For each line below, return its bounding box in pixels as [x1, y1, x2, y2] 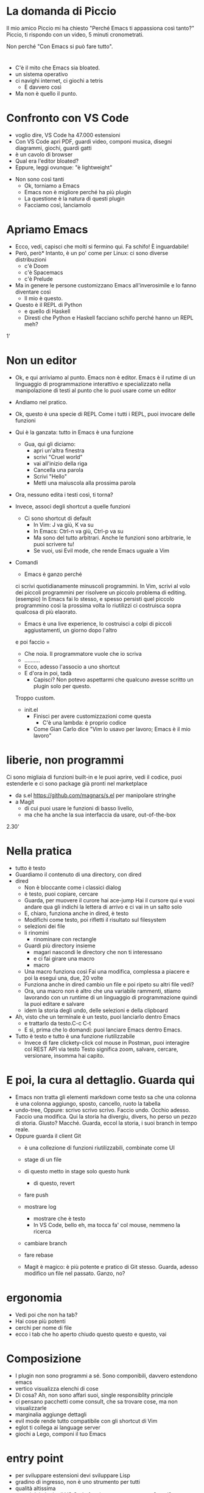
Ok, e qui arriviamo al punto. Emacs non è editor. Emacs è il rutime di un [15, 373, 196, 381]
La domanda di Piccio [6, 4, 117, 18]
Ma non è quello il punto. [15, 90, 78, 97]
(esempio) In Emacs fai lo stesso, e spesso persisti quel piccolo [15, 595, 175, 602]
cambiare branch [24, 1239, 68, 1246]
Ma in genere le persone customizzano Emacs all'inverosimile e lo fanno [15, 282, 197, 289]
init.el [24, 706, 38, 713]
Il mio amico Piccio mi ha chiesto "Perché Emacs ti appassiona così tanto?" [6, 24, 195, 32]
